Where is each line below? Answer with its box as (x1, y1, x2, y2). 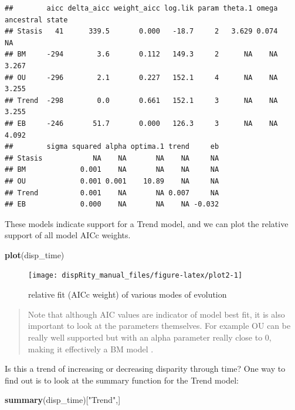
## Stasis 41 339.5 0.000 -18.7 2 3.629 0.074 (5, 27, 278, 36)
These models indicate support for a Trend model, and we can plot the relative (5, 217, 289, 229)
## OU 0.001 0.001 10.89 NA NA (5, 176, 219, 185)
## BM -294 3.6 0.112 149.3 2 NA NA (5, 50, 278, 59)
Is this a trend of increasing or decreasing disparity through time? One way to (5, 362, 286, 375)
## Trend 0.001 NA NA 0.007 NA (5, 188, 219, 197)
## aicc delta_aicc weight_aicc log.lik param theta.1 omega (5, 4, 278, 12)
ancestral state (5, 15, 68, 24)
